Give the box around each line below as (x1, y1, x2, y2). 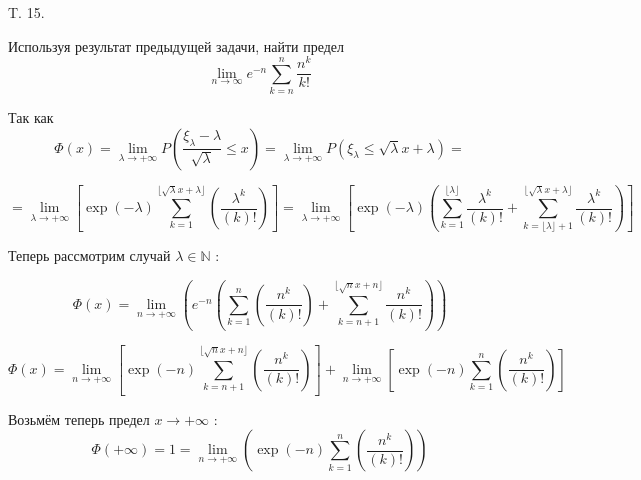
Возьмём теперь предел (8, 408, 150, 429)
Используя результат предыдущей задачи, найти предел (8, 35, 345, 56)
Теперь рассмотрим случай (8, 245, 171, 266)
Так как (8, 107, 54, 128)
